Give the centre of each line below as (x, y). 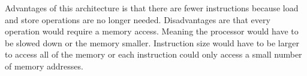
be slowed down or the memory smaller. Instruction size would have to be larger (152, 42)
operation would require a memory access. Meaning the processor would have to (152, 31)
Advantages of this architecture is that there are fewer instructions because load (152, 8)
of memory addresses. (44, 66)
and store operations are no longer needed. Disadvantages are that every (138, 19)
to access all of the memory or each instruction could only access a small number (153, 54)
